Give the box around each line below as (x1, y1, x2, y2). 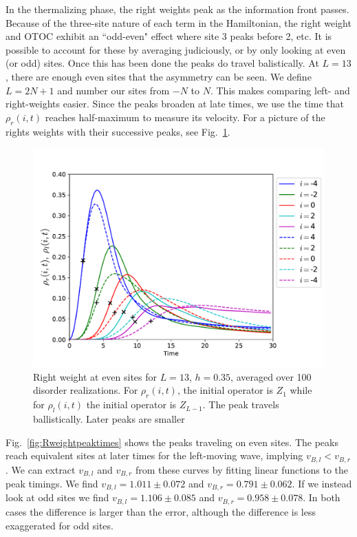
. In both (303, 490, 340, 505)
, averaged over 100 (230, 369, 312, 383)
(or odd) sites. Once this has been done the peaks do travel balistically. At (6, 56, 319, 70)
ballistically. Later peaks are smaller (33, 411, 185, 425)
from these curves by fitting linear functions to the (135, 462, 349, 476)
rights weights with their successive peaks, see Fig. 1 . (6, 124, 230, 138)
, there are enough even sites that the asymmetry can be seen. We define (6, 69, 312, 83)
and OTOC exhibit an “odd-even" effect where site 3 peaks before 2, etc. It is (6, 29, 332, 43)
